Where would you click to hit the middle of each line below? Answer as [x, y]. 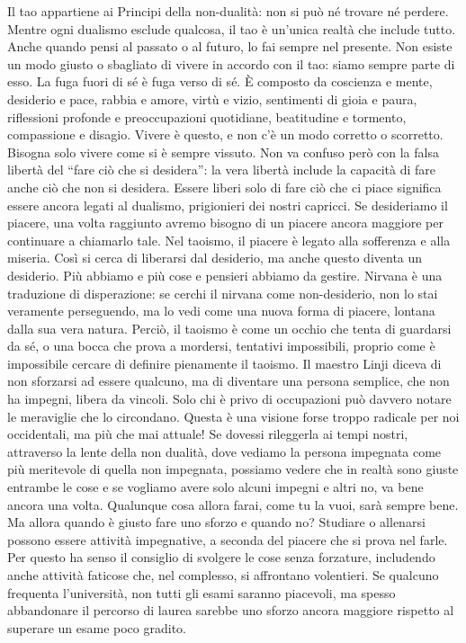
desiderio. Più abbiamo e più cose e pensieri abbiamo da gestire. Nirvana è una [225, 275]
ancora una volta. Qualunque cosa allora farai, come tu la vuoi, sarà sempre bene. [233, 504]
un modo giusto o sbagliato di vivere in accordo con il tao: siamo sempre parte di [231, 63]
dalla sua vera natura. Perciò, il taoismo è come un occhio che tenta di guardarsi [229, 328]
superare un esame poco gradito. [97, 627]
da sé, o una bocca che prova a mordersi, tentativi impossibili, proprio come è [221, 346]
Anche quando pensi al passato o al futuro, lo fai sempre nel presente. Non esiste [230, 46]
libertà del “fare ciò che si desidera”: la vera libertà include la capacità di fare [221, 170]
